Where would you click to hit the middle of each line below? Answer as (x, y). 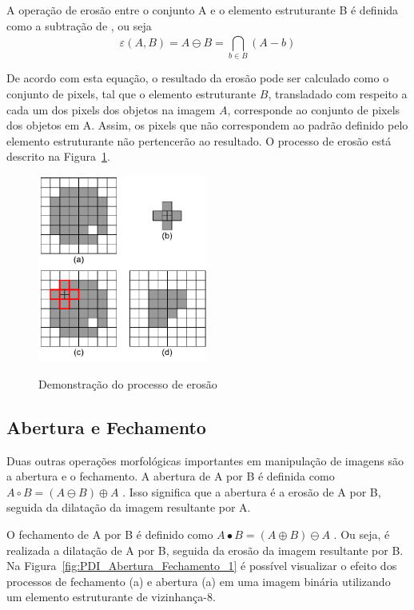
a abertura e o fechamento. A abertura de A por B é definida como (171, 476)
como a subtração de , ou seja (79, 25)
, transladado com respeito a (338, 93)
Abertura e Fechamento (106, 427)
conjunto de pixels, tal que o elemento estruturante (131, 93)
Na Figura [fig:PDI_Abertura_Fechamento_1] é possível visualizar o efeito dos (202, 566)
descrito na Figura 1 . (58, 156)
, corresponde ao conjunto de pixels (314, 109)
